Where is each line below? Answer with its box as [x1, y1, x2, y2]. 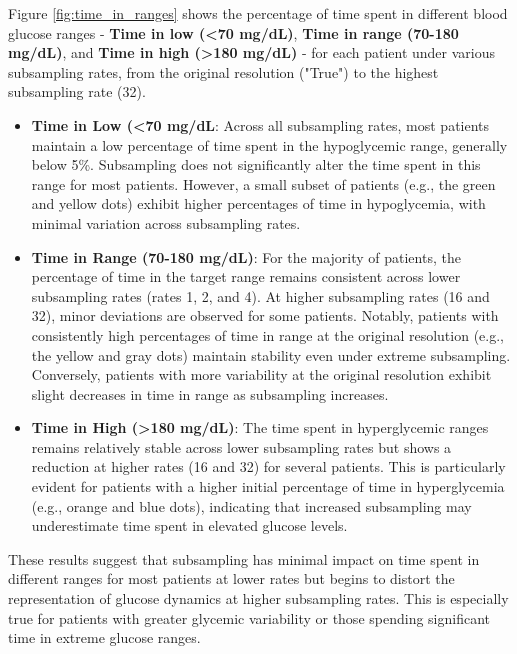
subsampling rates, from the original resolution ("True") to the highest [8, 61, 439, 82]
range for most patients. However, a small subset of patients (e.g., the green [31, 173, 496, 194]
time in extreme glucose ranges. [8, 627, 201, 648]
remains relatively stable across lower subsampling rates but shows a [31, 436, 452, 457]
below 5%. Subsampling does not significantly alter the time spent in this [31, 154, 481, 175]
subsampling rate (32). [8, 81, 146, 102]
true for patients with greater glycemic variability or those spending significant [8, 607, 491, 628]
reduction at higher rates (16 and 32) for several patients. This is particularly [31, 456, 506, 477]
